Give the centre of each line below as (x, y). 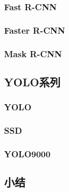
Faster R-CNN (35, 30)
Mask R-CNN (33, 53)
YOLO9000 (27, 153)
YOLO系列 (32, 81)
